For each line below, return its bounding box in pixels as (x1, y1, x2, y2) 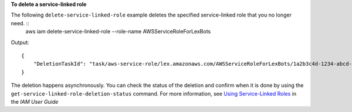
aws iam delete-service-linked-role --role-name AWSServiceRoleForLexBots (25, 28, 211, 35)
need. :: (11, 19, 29, 26)
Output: (11, 39, 29, 46)
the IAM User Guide (11, 98, 59, 105)
